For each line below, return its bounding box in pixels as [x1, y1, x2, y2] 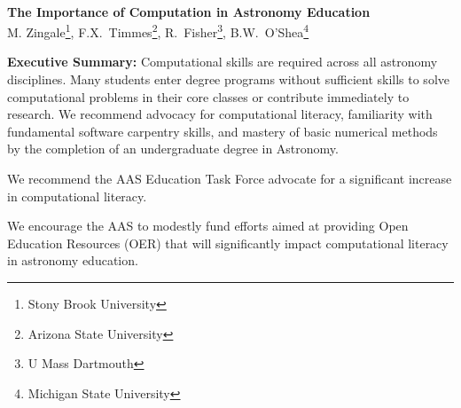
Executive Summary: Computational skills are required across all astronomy [7, 52, 438, 71]
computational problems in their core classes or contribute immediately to [7, 87, 410, 106]
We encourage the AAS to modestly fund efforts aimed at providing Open [7, 216, 409, 235]
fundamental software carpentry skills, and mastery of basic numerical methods [7, 122, 438, 140]
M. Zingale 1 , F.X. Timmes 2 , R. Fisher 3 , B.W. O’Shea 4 [7, 20, 309, 41]
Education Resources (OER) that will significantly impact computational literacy [7, 233, 449, 252]
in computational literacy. [7, 186, 147, 205]
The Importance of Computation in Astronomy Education [7, 2, 371, 20]
